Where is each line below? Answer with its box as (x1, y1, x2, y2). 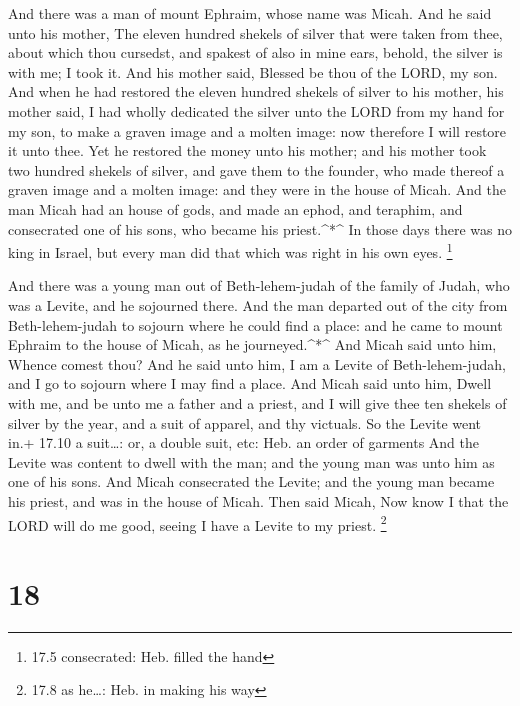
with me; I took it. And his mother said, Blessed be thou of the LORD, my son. (8, 61, 498, 82)
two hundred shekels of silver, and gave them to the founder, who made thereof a (8, 159, 505, 180)
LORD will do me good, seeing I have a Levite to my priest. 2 (8, 511, 387, 535)
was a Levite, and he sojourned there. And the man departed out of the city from (8, 294, 508, 315)
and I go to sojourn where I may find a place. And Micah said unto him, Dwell (8, 373, 492, 394)
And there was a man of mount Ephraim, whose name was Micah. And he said (8, 3, 492, 23)
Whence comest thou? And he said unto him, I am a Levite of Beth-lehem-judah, (8, 353, 506, 374)
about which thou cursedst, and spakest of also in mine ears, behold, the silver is (8, 42, 503, 63)
